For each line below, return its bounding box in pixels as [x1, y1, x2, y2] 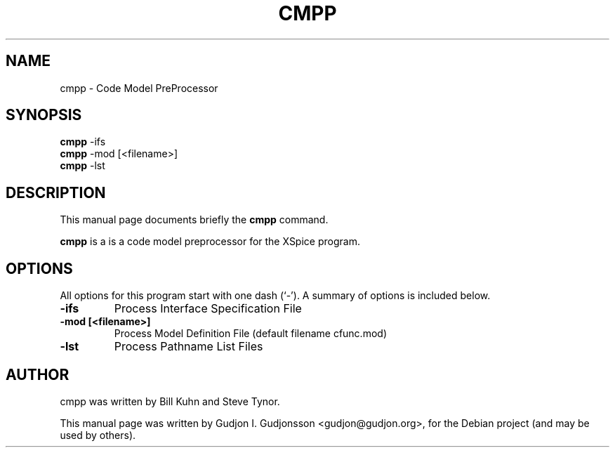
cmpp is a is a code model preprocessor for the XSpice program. [60, 235, 360, 248]
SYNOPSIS [6, 106, 82, 124]
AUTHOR [6, 365, 70, 383]
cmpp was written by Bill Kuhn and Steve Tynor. [60, 395, 280, 407]
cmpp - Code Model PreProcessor [60, 81, 218, 94]
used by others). [60, 428, 136, 441]
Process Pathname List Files [114, 339, 263, 354]
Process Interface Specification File [114, 301, 302, 316]
